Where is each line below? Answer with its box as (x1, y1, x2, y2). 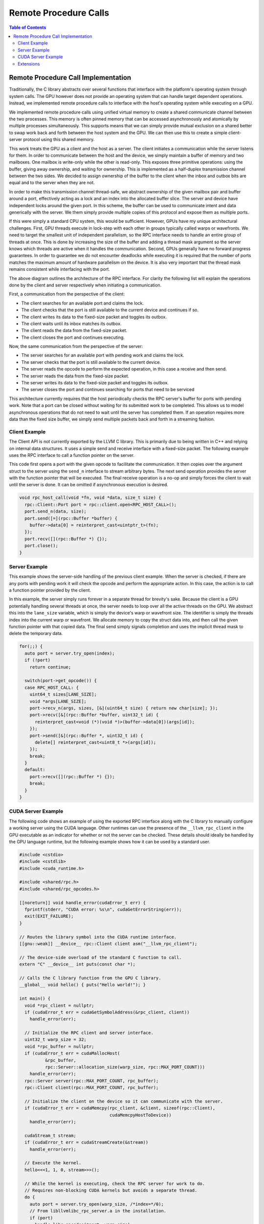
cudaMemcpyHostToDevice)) (109, 1112, 172, 1118)
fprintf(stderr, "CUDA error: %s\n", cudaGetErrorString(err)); (24, 907, 182, 913)
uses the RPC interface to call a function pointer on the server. (9, 452, 134, 458)
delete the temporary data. (9, 631, 63, 636)
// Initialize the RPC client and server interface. (24, 1030, 154, 1036)
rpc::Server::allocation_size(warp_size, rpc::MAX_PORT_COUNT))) (44, 1064, 205, 1070)
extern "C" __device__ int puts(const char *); (19, 962, 135, 967)
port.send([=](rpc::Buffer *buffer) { (24, 516, 117, 521)
